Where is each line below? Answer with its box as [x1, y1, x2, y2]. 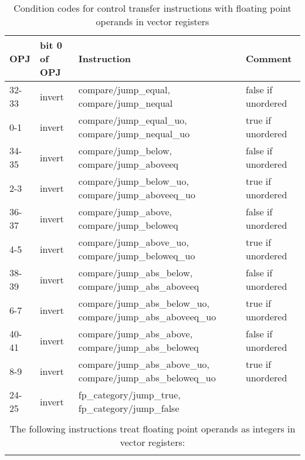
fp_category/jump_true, [78, 388, 181, 401]
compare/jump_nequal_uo [78, 127, 190, 140]
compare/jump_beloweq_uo [78, 249, 195, 262]
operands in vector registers [96, 15, 209, 28]
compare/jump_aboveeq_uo [78, 188, 195, 201]
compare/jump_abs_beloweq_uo [78, 371, 216, 384]
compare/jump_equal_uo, [78, 113, 187, 127]
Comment [246, 52, 292, 65]
